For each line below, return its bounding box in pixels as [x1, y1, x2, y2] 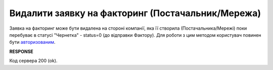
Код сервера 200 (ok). [9, 58, 58, 64]
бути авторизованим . [9, 39, 56, 45]
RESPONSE [9, 48, 34, 54]
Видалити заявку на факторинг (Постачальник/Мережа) [9, 8, 261, 19]
